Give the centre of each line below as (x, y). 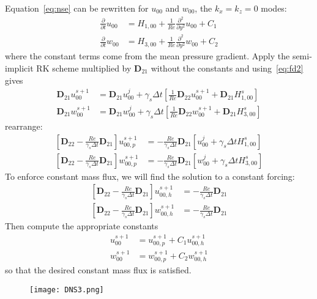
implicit (19, 68)
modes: (274, 8)
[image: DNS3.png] (67, 290)
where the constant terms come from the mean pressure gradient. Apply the (147, 56)
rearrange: (24, 126)
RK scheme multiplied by (84, 68)
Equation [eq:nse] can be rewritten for (77, 8)
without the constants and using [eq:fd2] (227, 68)
